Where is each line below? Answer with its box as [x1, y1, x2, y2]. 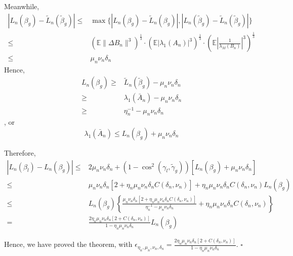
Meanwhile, [4, 1, 39, 11]
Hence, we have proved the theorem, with [4, 239, 133, 249]
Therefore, [4, 148, 36, 158]
